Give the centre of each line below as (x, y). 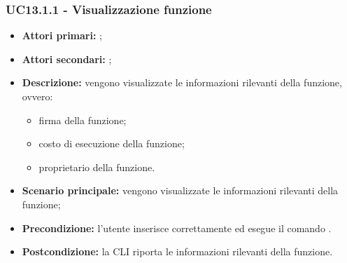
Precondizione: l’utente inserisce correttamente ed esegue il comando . (177, 228)
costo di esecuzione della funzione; (112, 143)
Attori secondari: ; (67, 59)
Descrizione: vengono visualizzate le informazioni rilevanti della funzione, (182, 82)
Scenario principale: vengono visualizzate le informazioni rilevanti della (180, 190)
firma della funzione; (83, 120)
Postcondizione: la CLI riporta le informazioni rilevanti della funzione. (177, 251)
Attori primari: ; (62, 35)
